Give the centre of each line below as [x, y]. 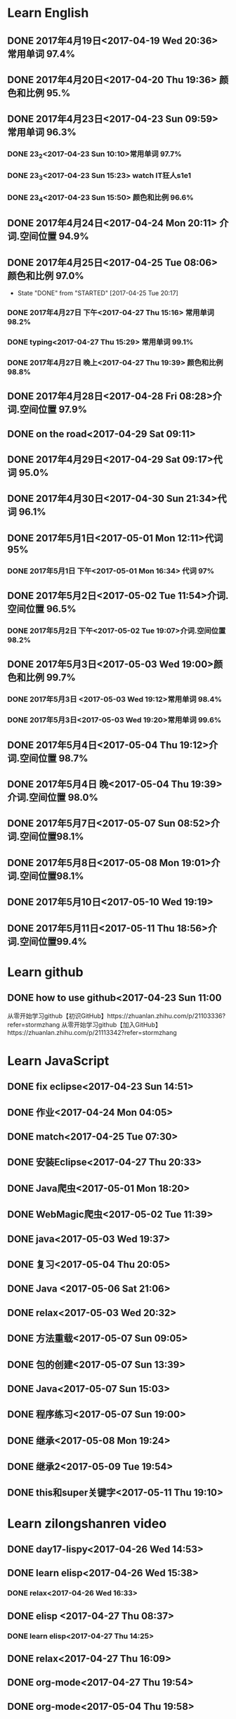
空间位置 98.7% [54, 758]
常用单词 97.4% [41, 54]
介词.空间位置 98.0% [53, 798]
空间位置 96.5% [42, 609]
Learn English [48, 13]
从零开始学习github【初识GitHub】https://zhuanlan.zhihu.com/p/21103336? [117, 1016]
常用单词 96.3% [42, 133]
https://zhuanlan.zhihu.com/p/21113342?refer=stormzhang [92, 1032]
